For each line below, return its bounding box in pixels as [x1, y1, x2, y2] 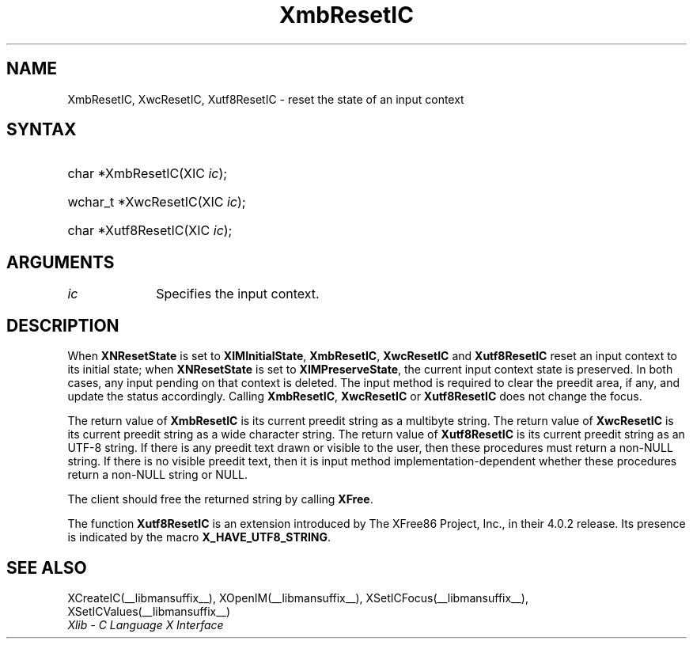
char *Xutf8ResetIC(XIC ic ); [67, 222, 233, 239]
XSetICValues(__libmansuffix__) [67, 604, 231, 618]
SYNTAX [6, 120, 77, 140]
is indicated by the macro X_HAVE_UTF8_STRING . [67, 530, 331, 544]
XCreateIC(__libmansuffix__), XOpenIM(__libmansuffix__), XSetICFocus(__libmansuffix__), [67, 590, 529, 605]
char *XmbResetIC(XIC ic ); [67, 165, 228, 182]
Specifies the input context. [156, 286, 320, 302]
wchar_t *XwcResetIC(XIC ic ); [67, 194, 246, 211]
